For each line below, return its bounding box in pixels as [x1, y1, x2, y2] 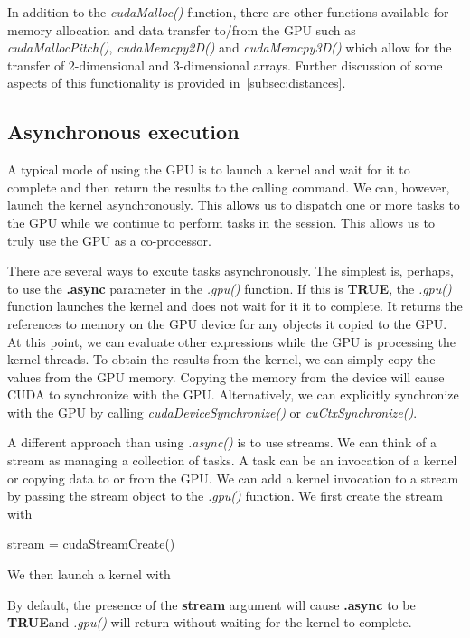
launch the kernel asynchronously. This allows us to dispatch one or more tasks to [7, 195, 460, 214]
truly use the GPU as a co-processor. [7, 230, 211, 249]
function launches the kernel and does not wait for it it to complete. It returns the [7, 296, 463, 315]
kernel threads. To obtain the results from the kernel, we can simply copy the [7, 350, 436, 369]
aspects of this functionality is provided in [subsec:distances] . [7, 73, 346, 92]
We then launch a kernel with [7, 565, 171, 584]
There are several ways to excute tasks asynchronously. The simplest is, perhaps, [7, 261, 455, 280]
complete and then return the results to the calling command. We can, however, [7, 177, 450, 196]
